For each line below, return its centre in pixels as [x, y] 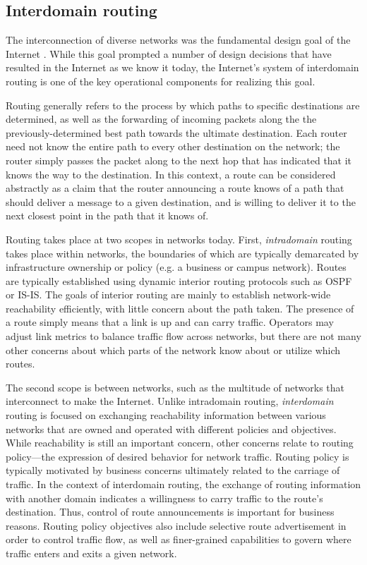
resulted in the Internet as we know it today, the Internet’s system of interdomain [182, 67]
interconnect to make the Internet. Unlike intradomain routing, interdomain [170, 401]
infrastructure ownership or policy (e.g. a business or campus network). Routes [176, 267]
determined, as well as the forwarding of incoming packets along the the [161, 119]
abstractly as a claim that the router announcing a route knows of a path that [175, 188]
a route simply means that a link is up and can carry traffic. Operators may [170, 322]
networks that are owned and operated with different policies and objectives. [171, 429]
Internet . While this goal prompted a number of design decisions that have [169, 53]
